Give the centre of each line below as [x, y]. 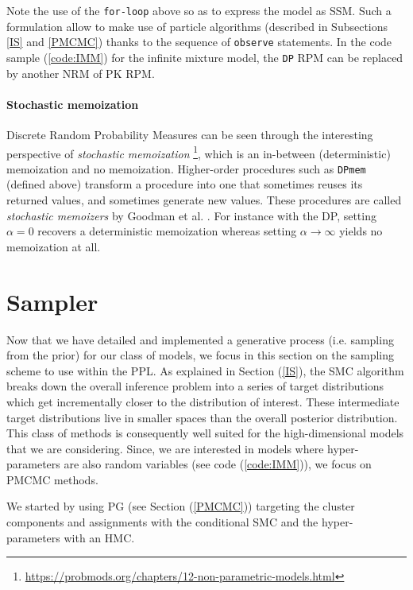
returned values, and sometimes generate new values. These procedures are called [204, 200]
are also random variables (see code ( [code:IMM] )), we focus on [218, 464]
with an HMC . [99, 537]
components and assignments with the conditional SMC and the [162, 522]
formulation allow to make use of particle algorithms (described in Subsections [197, 26]
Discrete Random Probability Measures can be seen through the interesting [190, 134]
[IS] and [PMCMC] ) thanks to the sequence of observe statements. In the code [199, 42]
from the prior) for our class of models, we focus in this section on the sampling [200, 355]
